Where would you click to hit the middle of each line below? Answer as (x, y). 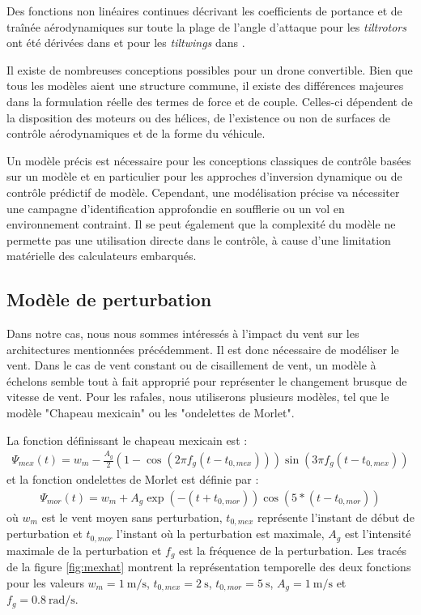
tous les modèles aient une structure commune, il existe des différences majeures (205, 85)
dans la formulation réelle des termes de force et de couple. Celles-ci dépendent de (210, 101)
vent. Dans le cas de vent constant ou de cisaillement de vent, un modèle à (191, 365)
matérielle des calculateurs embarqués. (102, 256)
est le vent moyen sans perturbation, (132, 517)
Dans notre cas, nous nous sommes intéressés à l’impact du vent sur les (183, 333)
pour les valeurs (45, 582)
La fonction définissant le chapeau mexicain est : (127, 440)
